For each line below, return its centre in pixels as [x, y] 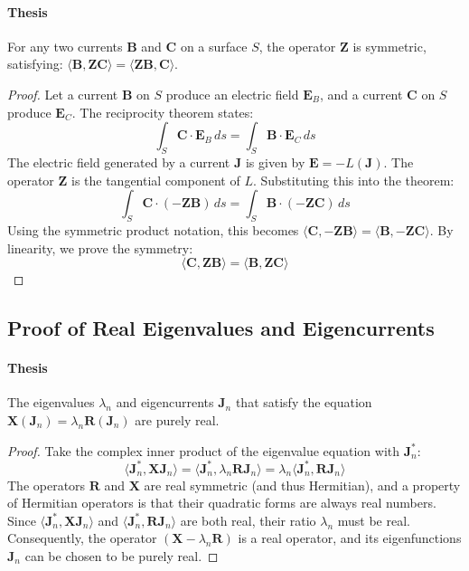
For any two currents [65, 46]
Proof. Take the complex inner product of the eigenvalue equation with [204, 450]
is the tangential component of [155, 180]
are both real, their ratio [248, 520]
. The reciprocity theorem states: [163, 112]
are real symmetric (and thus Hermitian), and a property [302, 485]
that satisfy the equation [304, 402]
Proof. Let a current [63, 94]
